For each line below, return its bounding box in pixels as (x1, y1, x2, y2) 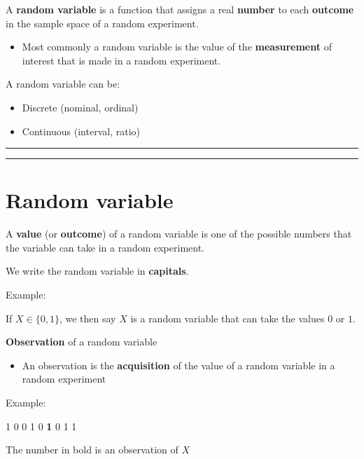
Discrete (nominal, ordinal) (22, 100, 139, 114)
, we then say (59, 310, 116, 325)
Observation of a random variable (6, 334, 157, 349)
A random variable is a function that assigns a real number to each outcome (6, 2, 354, 16)
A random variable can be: (6, 76, 120, 91)
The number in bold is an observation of (6, 442, 178, 457)
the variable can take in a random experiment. (6, 240, 205, 254)
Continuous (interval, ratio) (22, 123, 140, 138)
